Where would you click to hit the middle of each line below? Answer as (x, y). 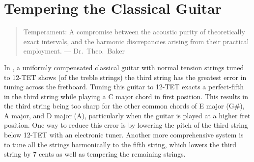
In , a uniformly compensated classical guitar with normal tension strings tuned (124, 67)
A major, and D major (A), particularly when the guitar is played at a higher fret (127, 115)
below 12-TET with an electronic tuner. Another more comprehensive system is (124, 135)
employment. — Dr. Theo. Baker (74, 51)
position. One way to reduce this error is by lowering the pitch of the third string (126, 125)
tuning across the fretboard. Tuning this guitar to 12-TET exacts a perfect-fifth (124, 87)
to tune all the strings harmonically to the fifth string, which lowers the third (120, 144)
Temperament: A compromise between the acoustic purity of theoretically (134, 32)
